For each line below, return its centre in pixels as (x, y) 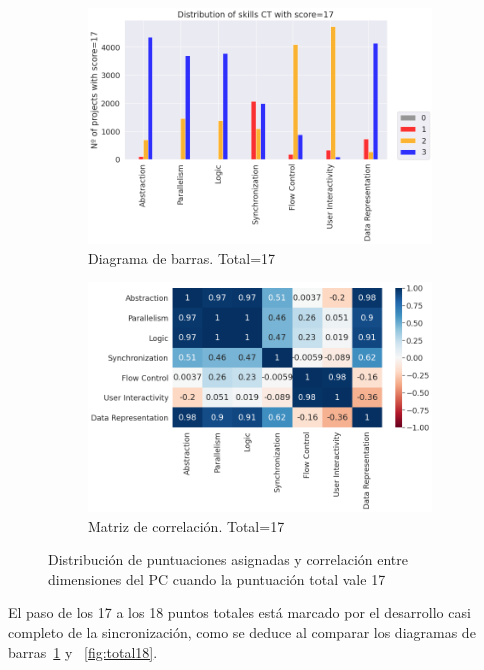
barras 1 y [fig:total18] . (83, 651)
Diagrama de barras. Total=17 (182, 257)
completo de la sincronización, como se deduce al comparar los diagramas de (242, 631)
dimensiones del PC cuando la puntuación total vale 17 (217, 578)
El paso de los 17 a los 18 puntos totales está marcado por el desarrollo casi (239, 612)
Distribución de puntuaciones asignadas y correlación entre (228, 559)
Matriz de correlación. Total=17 (186, 525)
